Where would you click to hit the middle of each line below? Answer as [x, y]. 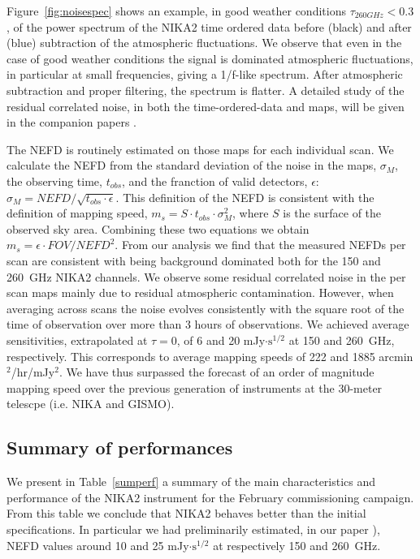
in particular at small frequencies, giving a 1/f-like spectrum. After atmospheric [205, 74]
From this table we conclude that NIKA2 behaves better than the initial [186, 513]
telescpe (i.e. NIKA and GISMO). [91, 404]
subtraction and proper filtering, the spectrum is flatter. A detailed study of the [206, 90]
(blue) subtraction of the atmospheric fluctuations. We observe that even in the [204, 43]
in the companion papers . [71, 122]
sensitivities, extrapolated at [77, 340]
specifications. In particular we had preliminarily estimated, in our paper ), [193, 529]
